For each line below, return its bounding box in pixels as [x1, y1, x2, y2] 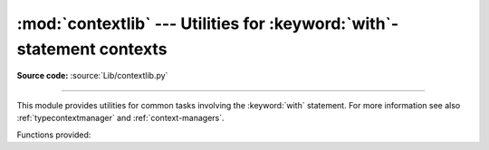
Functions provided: [16, 129, 91, 140]
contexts [99, 39, 168, 59]
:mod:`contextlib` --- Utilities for [16, 14, 266, 33]
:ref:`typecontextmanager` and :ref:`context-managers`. [16, 113, 225, 124]
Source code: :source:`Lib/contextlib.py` [16, 70, 168, 81]
